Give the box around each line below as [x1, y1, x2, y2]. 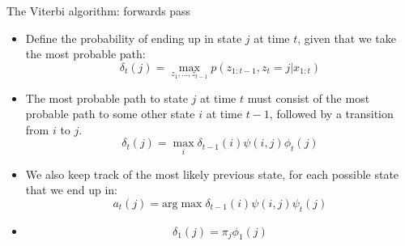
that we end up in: [25, 181, 117, 198]
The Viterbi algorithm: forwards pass [6, 2, 191, 19]
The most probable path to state [25, 89, 188, 106]
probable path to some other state [25, 105, 195, 122]
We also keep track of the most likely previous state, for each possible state [25, 165, 399, 182]
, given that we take [297, 29, 397, 46]
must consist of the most [247, 89, 370, 106]
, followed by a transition [269, 105, 394, 122]
